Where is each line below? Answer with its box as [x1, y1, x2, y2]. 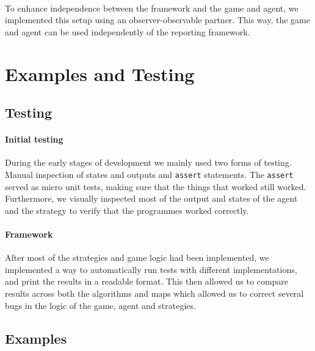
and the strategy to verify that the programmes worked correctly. [5, 204, 249, 216]
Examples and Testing [5, 61, 195, 86]
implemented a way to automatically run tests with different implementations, [5, 263, 297, 275]
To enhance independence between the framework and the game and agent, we [5, 1, 299, 14]
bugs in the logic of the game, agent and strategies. [5, 299, 196, 311]
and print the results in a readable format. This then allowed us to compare [5, 275, 289, 288]
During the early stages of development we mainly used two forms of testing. [5, 156, 292, 169]
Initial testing [5, 133, 63, 146]
